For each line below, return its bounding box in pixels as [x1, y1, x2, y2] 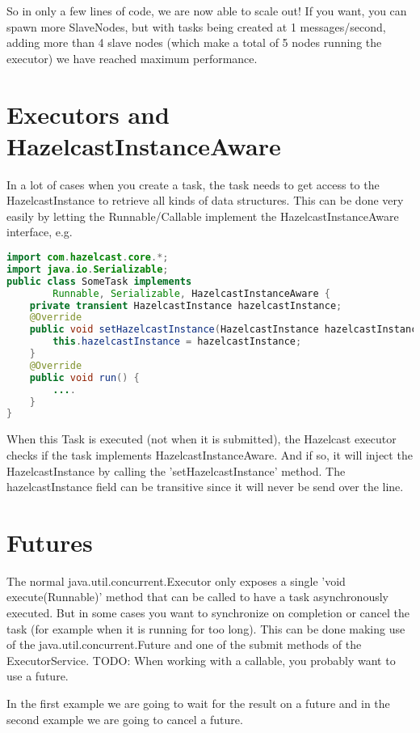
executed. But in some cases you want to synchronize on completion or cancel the [6, 604, 410, 621]
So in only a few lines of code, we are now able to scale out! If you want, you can [6, 2, 407, 19]
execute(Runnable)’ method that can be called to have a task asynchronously [6, 588, 388, 605]
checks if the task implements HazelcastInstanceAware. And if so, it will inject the [6, 446, 413, 463]
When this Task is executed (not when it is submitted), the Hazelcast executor [6, 430, 397, 447]
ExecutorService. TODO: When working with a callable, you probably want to [6, 651, 396, 668]
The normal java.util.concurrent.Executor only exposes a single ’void [6, 572, 346, 589]
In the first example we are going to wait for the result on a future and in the [6, 694, 390, 711]
